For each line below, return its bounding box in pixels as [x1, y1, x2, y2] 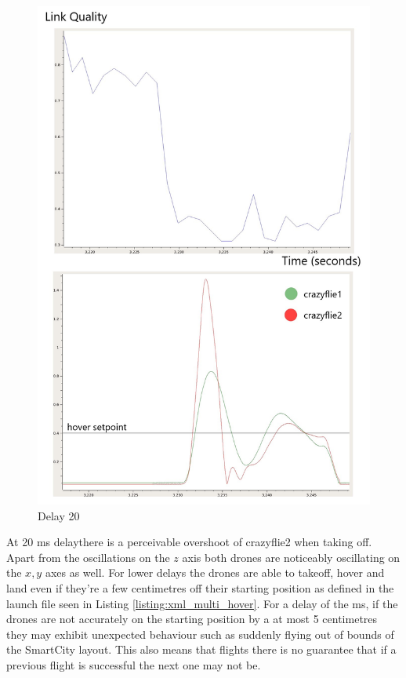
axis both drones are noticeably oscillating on [182, 549, 401, 565]
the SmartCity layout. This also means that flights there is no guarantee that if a [6, 641, 397, 658]
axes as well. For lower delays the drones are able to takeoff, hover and [45, 564, 385, 581]
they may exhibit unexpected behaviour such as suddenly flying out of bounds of [6, 625, 394, 642]
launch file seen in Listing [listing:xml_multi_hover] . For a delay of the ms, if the [6, 595, 398, 611]
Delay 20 [38, 507, 80, 523]
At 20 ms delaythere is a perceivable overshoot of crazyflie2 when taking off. [6, 534, 372, 550]
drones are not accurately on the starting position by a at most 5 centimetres [6, 611, 378, 627]
